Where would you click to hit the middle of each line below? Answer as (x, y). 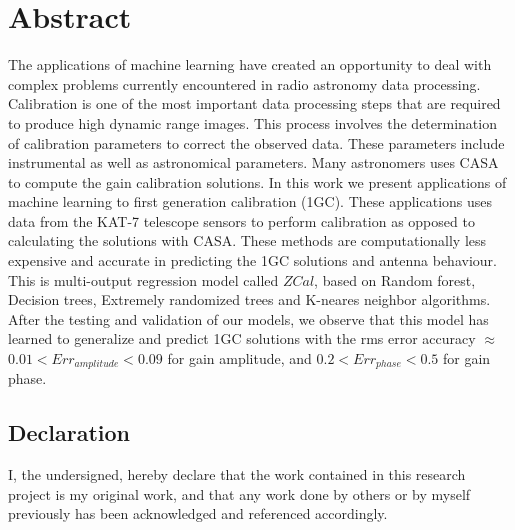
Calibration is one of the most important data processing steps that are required (254, 103)
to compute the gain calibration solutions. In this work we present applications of (257, 181)
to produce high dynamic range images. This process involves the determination (252, 122)
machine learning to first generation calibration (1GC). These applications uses (250, 201)
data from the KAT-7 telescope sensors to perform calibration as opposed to (241, 220)
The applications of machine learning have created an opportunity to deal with (250, 64)
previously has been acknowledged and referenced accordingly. (198, 513)
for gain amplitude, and (239, 358)
